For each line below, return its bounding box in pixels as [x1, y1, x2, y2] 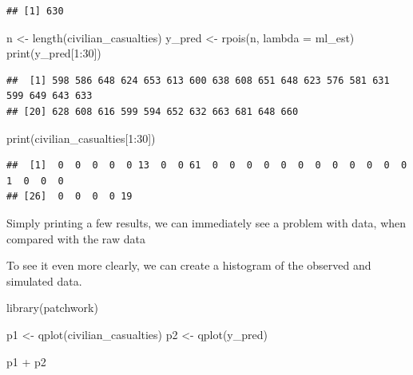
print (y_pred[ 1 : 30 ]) [6, 45, 101, 61]
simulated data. [6, 272, 82, 289]
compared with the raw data [6, 230, 145, 247]
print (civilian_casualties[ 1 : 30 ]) [6, 129, 156, 146]
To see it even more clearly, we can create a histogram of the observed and [6, 257, 371, 274]
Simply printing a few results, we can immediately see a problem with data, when [6, 214, 407, 231]
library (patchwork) [6, 299, 98, 316]
